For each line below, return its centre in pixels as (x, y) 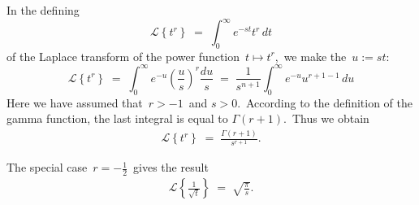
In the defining (43, 10)
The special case (47, 167)
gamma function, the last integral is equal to (117, 118)
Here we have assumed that (75, 102)
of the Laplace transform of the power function (123, 56)
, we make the (311, 56)
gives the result (171, 167)
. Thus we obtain (326, 118)
